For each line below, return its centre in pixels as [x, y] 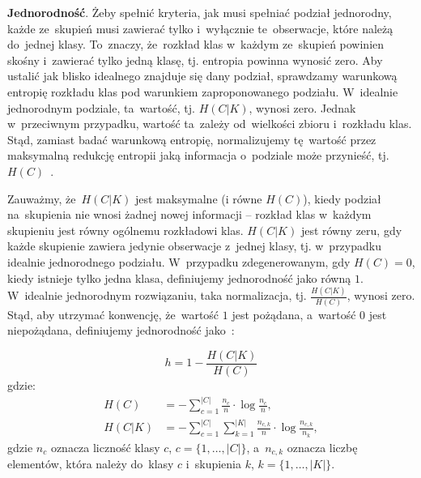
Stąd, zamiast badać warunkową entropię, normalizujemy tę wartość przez [192, 139]
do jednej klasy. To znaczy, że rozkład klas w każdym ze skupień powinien [196, 44]
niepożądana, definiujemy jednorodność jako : [121, 330]
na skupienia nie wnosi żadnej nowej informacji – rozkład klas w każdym [189, 214]
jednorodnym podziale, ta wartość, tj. [101, 107]
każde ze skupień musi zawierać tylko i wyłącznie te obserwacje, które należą [200, 28]
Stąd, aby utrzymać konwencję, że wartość [113, 314]
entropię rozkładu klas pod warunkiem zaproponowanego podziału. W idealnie [203, 91]
